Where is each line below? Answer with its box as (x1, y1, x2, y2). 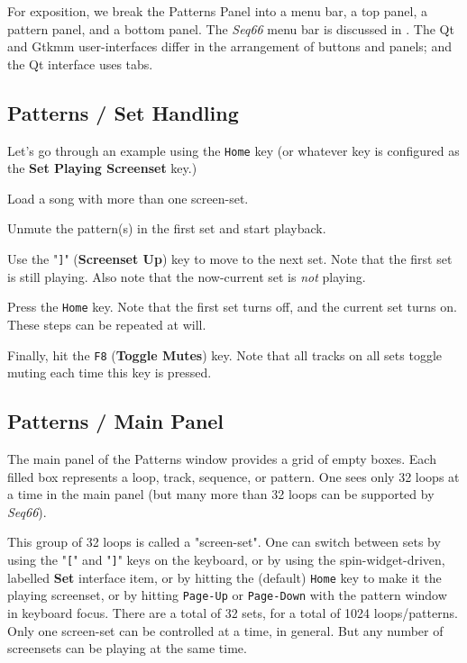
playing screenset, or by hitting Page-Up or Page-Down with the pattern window (7, 586, 447, 604)
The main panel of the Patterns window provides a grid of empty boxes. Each (7, 449, 436, 468)
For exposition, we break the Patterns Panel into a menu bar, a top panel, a (7, 2, 428, 20)
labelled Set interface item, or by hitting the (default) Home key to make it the (7, 568, 442, 586)
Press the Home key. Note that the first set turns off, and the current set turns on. (7, 297, 457, 316)
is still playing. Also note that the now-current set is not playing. (7, 267, 366, 286)
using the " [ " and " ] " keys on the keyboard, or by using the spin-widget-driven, (7, 549, 445, 568)
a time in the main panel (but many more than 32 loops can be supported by (7, 485, 435, 504)
